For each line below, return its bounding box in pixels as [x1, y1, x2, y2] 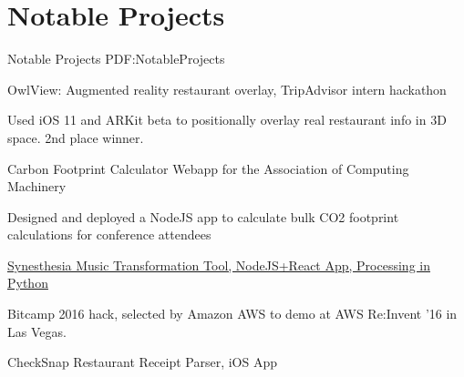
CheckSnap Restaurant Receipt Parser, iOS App [7, 352, 278, 372]
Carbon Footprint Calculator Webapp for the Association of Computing [7, 158, 409, 178]
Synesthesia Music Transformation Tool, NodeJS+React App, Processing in [7, 255, 430, 274]
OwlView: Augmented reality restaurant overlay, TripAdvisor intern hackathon [7, 79, 447, 98]
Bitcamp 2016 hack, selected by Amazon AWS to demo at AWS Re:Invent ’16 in [7, 304, 458, 323]
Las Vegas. [7, 321, 67, 341]
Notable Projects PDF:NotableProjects [7, 49, 225, 68]
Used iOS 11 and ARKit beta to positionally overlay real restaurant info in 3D [7, 110, 447, 129]
